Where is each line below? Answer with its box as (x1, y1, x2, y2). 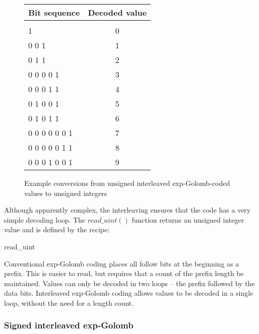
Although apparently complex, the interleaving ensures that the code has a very (4, 205, 251, 215)
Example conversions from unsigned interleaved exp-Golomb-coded (24, 178, 230, 188)
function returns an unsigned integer (132, 214, 244, 225)
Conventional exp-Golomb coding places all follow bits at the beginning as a (4, 258, 239, 269)
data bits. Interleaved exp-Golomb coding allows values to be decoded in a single (4, 288, 253, 298)
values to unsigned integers (24, 187, 107, 198)
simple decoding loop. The (4, 214, 86, 225)
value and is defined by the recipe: (4, 224, 110, 235)
